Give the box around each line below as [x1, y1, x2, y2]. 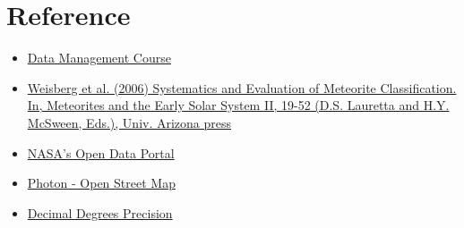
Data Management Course [27, 48, 171, 67]
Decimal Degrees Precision [27, 203, 173, 222]
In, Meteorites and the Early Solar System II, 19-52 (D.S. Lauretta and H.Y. [27, 96, 450, 114]
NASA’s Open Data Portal [27, 143, 175, 162]
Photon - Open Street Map [27, 173, 176, 192]
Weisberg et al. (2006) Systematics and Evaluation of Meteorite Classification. [27, 78, 457, 97]
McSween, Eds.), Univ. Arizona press [27, 113, 232, 131]
